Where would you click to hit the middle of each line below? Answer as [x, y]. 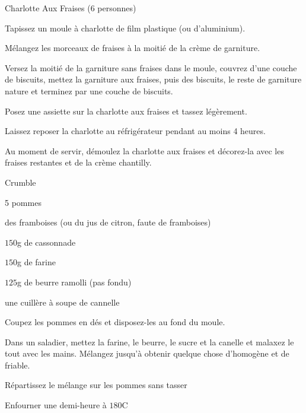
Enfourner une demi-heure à [56, 405]
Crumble [20, 182]
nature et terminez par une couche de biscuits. [89, 90]
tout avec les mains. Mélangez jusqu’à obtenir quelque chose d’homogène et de [147, 353]
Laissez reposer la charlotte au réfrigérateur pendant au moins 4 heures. [135, 131]
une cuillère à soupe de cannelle [62, 302]
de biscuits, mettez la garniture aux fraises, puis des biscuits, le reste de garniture [153, 79]
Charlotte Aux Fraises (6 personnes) [71, 8]
